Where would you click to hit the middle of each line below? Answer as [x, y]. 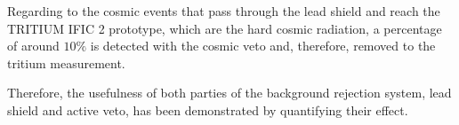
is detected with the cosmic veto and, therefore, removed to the [263, 46]
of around [33, 46]
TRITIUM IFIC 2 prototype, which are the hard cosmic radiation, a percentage [225, 28]
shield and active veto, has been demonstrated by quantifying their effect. [208, 109]
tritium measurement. [66, 62]
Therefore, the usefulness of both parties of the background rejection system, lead [229, 93]
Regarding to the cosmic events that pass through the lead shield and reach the [224, 11]
